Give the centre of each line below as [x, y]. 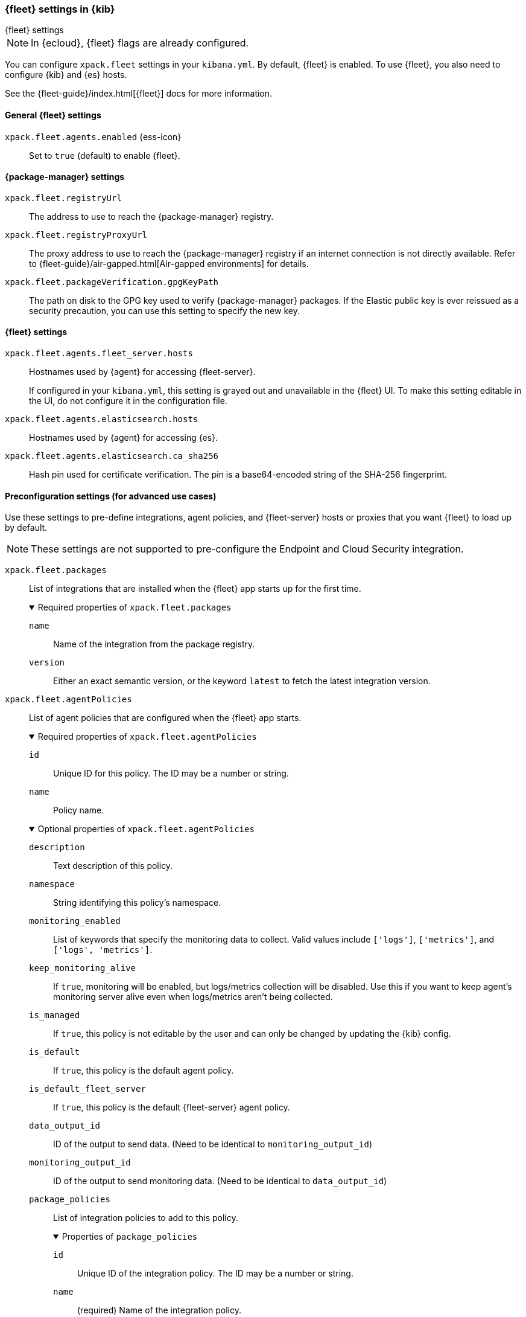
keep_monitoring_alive [83, 968]
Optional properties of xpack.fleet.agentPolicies [146, 829]
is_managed [55, 1015]
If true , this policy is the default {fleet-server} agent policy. [172, 1107]
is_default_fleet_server [87, 1089]
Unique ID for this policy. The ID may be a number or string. [171, 774]
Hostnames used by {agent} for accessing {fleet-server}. [142, 372]
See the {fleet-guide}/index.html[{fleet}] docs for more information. [139, 94]
